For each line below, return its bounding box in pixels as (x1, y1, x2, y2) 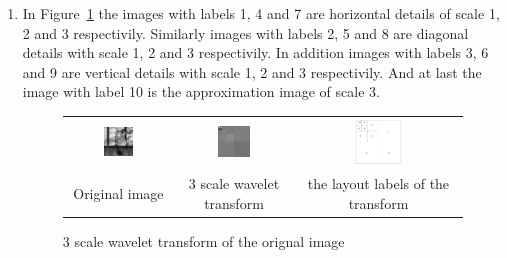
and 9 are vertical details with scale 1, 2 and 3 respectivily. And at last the (22, 61, 482, 82)
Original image (73, 182, 164, 203)
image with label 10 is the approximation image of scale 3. (22, 81, 380, 102)
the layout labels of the (307, 173, 450, 194)
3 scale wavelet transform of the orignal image (62, 230, 345, 251)
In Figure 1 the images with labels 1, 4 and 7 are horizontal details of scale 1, (22, 3, 500, 23)
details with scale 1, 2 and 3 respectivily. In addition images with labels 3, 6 (22, 42, 489, 63)
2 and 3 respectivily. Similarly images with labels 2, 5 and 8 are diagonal (22, 22, 469, 43)
